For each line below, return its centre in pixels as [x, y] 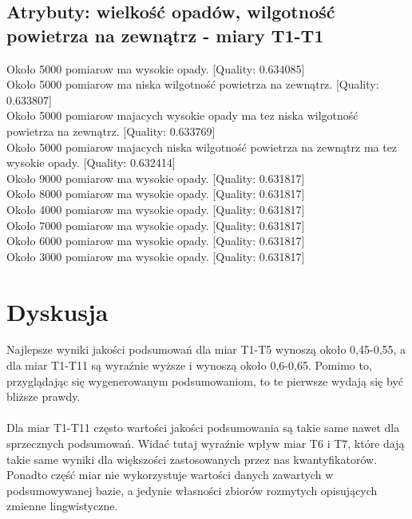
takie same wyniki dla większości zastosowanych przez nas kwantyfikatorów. [192, 459]
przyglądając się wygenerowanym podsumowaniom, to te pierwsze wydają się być [205, 380]
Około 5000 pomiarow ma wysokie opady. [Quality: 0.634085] [156, 68]
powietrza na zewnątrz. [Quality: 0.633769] [111, 131]
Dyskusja [57, 311]
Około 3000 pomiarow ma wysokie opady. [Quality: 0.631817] [156, 256]
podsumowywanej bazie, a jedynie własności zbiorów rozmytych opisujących [192, 490]
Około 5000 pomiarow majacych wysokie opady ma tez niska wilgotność [182, 115]
